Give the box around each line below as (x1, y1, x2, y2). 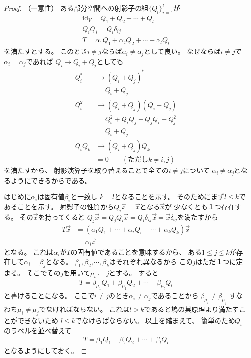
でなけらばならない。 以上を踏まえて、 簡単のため (75, 315, 235, 325)
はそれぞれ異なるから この (109, 256, 193, 266)
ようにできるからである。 (10, 175, 92, 185)
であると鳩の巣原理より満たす (144, 304, 239, 314)
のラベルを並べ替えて (4, 325, 72, 335)
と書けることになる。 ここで (4, 290, 94, 301)
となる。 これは (4, 247, 54, 257)
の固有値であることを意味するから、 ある (70, 247, 202, 257)
